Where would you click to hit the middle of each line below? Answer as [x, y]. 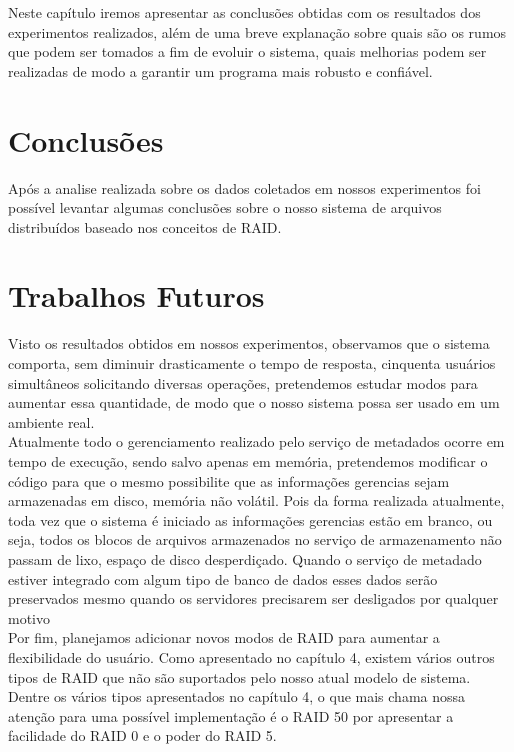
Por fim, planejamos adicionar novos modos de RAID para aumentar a [224, 637]
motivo [29, 617]
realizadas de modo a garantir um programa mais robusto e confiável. [220, 70]
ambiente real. [51, 421]
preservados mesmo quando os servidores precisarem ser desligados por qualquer [253, 598]
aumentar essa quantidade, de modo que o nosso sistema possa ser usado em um [254, 402]
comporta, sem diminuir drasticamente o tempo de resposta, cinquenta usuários [252, 363]
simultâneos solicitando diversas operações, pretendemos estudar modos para [243, 382]
